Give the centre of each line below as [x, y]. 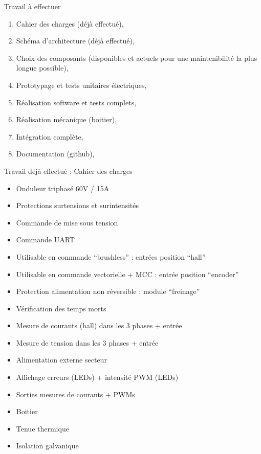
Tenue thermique [42, 428]
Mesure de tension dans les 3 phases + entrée [87, 342]
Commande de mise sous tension [67, 222]
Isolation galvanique [47, 446]
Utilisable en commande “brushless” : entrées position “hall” [111, 256]
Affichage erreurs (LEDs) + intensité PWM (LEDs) [97, 377]
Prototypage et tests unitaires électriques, [81, 85]
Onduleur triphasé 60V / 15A [63, 188]
